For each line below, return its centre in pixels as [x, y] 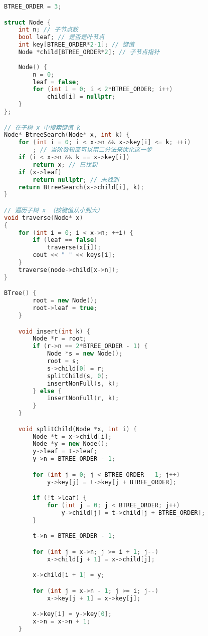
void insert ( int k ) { [54, 331]
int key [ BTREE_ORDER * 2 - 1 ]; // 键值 [76, 45]
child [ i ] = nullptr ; [81, 97]
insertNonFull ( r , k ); [83, 398]
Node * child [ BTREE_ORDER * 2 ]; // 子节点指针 [89, 52]
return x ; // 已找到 [65, 165]
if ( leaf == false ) [65, 240]
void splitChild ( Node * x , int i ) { [78, 429]
